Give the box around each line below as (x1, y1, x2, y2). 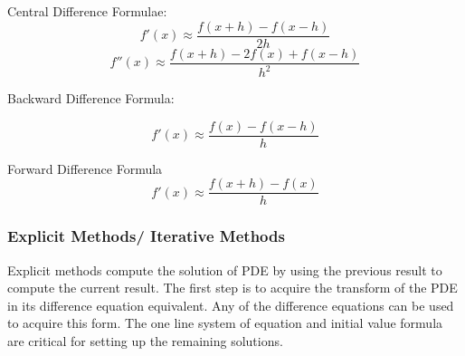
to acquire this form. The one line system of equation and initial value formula (7, 313, 443, 332)
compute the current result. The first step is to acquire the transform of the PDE (7, 278, 458, 297)
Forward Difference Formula (7, 159, 163, 178)
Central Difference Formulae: (7, 2, 167, 20)
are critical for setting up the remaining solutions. (7, 331, 283, 350)
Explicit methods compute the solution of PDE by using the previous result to (7, 260, 442, 279)
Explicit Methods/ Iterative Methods (7, 225, 285, 247)
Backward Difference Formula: (7, 89, 175, 108)
